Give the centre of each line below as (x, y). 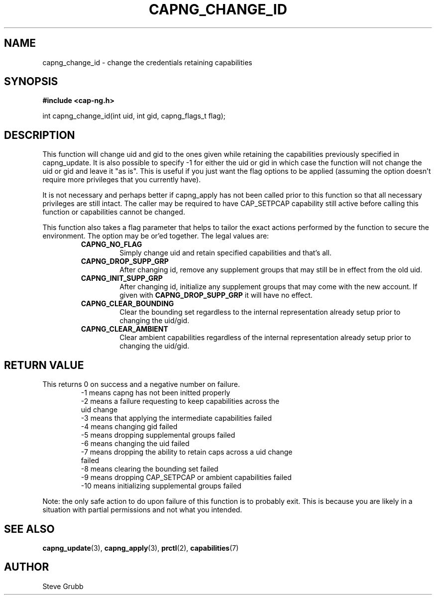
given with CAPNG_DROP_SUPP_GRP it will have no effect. (216, 295)
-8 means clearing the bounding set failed (150, 469)
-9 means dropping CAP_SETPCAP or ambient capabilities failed (186, 478)
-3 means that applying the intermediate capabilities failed (176, 418)
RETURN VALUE (44, 365)
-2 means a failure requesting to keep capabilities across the (180, 401)
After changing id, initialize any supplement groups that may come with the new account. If (269, 287)
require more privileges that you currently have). (122, 180)
